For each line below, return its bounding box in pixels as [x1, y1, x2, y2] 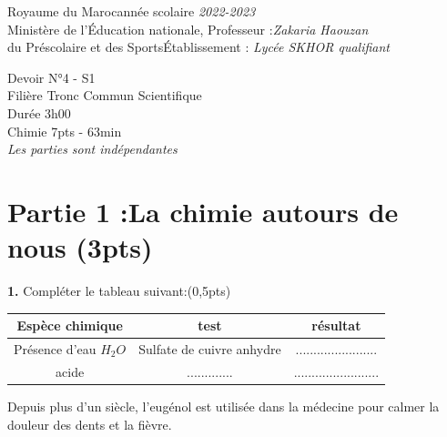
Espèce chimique [16, 316, 123, 335]
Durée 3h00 [7, 103, 71, 122]
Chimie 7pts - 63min [7, 121, 122, 140]
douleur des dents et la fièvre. [7, 414, 172, 433]
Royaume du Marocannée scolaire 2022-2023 [7, 2, 256, 20]
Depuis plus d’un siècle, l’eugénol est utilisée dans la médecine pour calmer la [7, 396, 440, 415]
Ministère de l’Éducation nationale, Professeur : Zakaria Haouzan [7, 19, 369, 38]
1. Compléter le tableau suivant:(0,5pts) [7, 281, 231, 300]
